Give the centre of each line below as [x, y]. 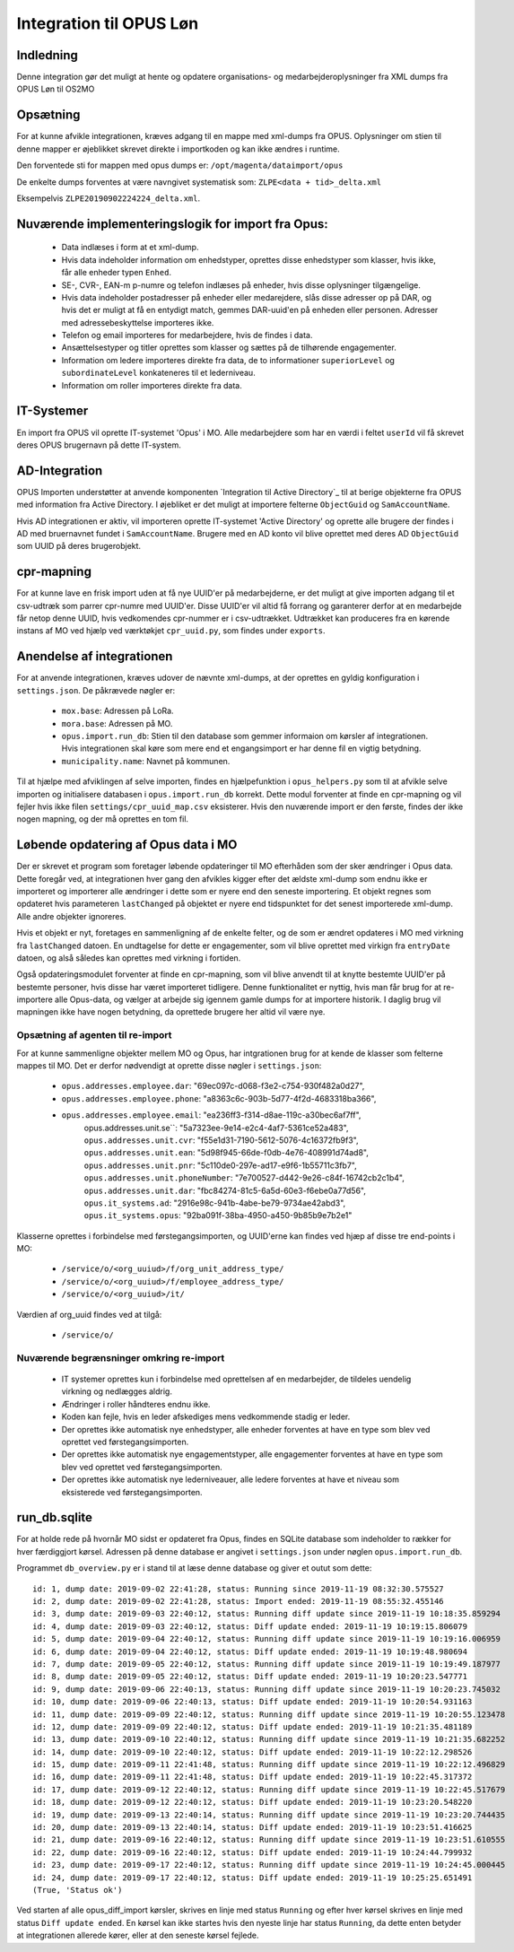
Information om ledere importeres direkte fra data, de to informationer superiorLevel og [228, 360]
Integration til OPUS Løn [108, 23]
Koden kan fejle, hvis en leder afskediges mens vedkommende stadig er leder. [206, 1416]
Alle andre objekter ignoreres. [71, 916]
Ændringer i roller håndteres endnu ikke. [136, 1404]
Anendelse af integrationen [95, 656]
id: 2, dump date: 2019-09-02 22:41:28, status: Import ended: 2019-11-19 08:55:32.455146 [238, 1601]
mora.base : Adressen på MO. [117, 723]
